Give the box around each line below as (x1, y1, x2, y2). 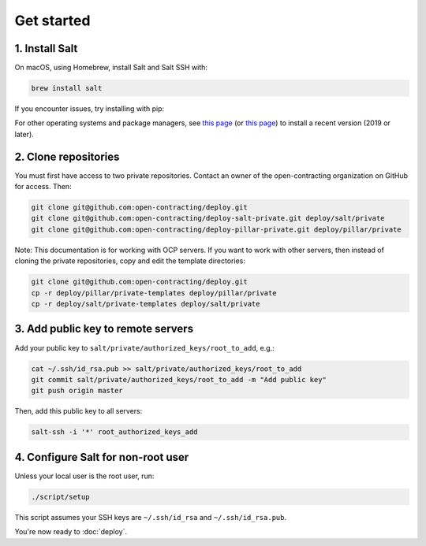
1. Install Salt (14, 42, 78, 55)
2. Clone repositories (14, 150, 120, 163)
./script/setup (31, 492, 90, 501)
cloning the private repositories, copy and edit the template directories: (14, 256, 246, 266)
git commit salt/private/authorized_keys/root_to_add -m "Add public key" (31, 375, 327, 384)
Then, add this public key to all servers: (14, 407, 143, 416)
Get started (14, 12, 91, 29)
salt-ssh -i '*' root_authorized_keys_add (31, 428, 198, 436)
